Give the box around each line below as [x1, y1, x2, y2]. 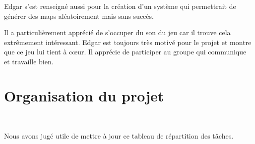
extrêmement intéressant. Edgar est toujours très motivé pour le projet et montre [4, 37, 252, 47]
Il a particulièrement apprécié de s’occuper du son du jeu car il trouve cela [4, 27, 231, 38]
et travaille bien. [4, 56, 54, 66]
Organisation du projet [4, 85, 164, 105]
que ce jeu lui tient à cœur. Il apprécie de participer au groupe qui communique [4, 47, 247, 57]
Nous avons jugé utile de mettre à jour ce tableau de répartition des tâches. [4, 131, 234, 141]
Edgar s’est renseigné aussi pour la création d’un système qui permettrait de [4, 1, 236, 11]
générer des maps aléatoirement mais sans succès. [4, 10, 154, 21]
